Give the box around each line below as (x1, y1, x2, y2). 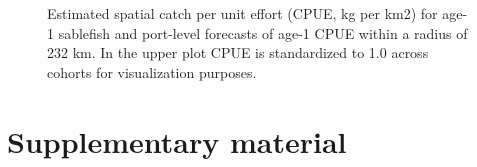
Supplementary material (7, 120, 347, 161)
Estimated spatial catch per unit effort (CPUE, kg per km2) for (47, 3, 438, 23)
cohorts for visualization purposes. (47, 61, 257, 82)
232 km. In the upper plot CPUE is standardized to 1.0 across (47, 42, 429, 63)
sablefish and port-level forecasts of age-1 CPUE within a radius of (58, 22, 468, 43)
